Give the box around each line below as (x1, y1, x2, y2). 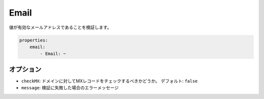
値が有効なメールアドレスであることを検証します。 (9, 24, 112, 30)
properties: (19, 37, 48, 43)
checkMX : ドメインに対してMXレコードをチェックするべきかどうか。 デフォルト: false (21, 78, 198, 84)
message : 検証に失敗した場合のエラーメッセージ (21, 85, 119, 91)
